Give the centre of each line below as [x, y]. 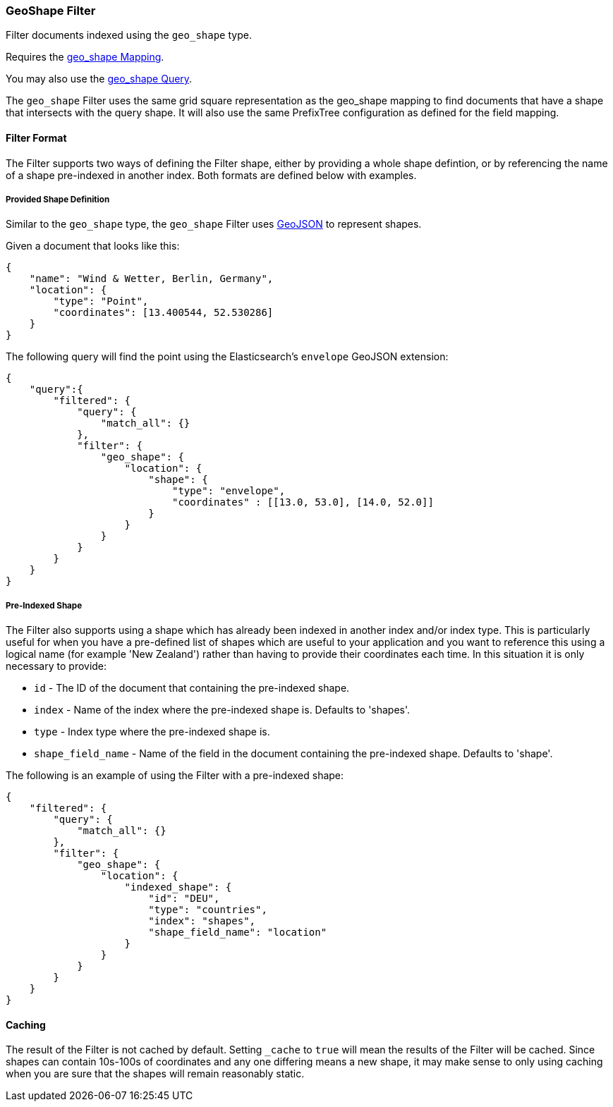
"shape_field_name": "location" [238, 932]
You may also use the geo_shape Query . [99, 79]
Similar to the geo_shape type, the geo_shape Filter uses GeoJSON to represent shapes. [214, 224]
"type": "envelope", [229, 491]
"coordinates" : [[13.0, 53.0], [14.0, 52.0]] [303, 502]
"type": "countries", [208, 910]
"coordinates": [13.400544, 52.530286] [163, 313]
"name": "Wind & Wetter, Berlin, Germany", [151, 279]
